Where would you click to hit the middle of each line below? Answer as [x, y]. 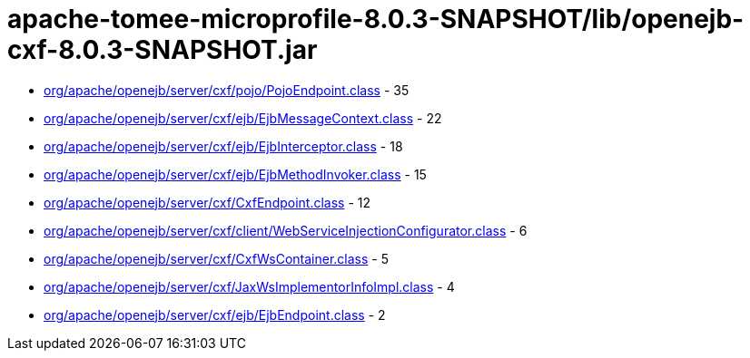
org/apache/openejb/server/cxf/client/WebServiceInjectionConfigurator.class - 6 [286, 230]
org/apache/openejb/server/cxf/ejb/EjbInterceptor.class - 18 [223, 146]
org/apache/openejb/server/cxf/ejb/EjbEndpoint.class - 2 [215, 314]
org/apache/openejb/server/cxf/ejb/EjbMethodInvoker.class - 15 [235, 174]
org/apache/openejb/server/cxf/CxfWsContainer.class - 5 [216, 258]
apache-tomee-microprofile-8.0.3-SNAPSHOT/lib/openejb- [376, 19]
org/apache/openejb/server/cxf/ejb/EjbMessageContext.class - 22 [243, 118]
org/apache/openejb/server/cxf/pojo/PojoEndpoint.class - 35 [227, 90]
